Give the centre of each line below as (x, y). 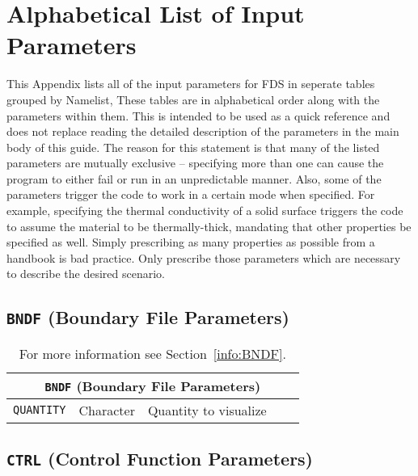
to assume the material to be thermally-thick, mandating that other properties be (209, 226)
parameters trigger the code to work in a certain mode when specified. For (191, 194)
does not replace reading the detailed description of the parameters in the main (203, 131)
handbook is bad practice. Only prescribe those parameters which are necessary (204, 257)
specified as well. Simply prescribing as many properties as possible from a (191, 242)
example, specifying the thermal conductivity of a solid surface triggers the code (205, 211)
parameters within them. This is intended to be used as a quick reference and (198, 115)
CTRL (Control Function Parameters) (160, 459)
